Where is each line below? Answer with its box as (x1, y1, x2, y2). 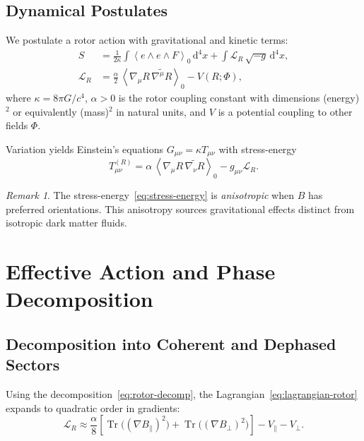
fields (6, 118, 28, 133)
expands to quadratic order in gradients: (6, 400, 180, 415)
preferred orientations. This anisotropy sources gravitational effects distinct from (6, 201, 355, 216)
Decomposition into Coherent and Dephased (6, 332, 336, 354)
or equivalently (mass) (13, 104, 109, 119)
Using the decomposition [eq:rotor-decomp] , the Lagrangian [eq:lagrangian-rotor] (6, 386, 358, 401)
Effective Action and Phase (6, 256, 276, 285)
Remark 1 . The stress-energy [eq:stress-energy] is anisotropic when (6, 187, 294, 202)
